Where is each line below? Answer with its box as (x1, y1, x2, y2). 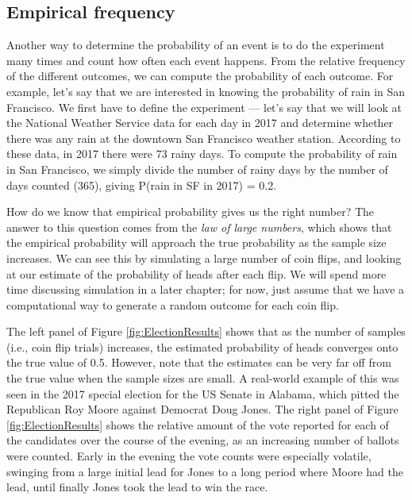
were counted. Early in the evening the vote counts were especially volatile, (6, 448, 372, 464)
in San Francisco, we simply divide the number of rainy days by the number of (6, 160, 388, 177)
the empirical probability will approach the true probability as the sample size (6, 234, 387, 251)
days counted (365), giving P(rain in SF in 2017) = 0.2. (6, 176, 277, 193)
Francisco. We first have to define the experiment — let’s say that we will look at (6, 98, 402, 115)
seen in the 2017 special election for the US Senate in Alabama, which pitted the (6, 385, 399, 402)
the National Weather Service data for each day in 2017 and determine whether (6, 114, 394, 131)
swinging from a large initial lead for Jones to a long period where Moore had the (6, 463, 403, 479)
